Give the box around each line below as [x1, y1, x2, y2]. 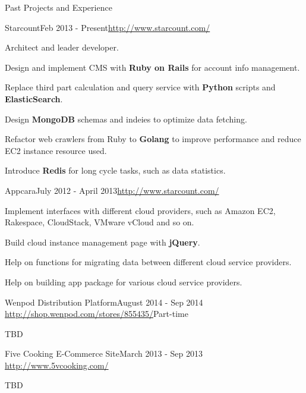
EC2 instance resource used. [5, 144, 107, 156]
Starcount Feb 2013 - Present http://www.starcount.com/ [5, 21, 210, 33]
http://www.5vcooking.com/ [5, 359, 109, 371]
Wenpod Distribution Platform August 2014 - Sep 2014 [5, 295, 203, 308]
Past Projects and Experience [5, 1, 112, 13]
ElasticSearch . [5, 92, 63, 105]
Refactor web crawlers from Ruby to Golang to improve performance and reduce [5, 133, 301, 145]
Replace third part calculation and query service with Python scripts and [5, 81, 276, 93]
